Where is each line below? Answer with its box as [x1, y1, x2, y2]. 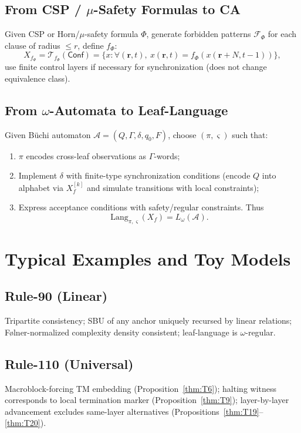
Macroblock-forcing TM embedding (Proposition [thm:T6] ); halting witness [5, 382, 277, 394]
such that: [232, 128, 268, 140]
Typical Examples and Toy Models [5, 246, 291, 270]
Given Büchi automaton [5, 128, 91, 140]
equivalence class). [5, 72, 70, 84]
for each [268, 28, 297, 40]
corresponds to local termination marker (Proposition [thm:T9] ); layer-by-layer [5, 394, 289, 406]
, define [77, 39, 104, 51]
